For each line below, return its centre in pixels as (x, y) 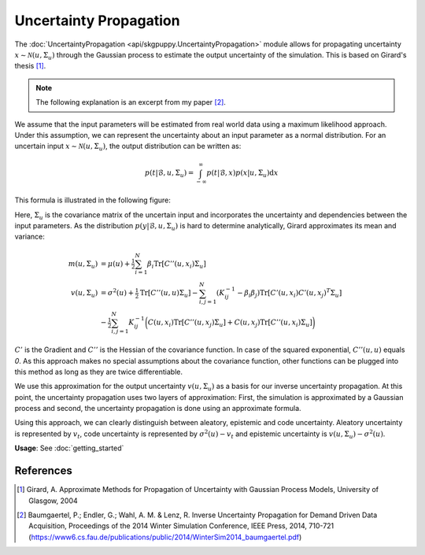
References (43, 471)
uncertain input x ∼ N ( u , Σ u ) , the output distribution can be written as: (128, 147)
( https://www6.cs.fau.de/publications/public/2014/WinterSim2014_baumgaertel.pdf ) (165, 537)
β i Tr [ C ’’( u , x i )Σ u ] (176, 265)
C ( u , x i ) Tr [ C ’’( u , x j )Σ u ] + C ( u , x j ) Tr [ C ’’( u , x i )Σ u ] (230, 324)
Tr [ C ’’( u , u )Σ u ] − (169, 294)
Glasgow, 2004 (53, 501)
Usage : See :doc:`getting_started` (69, 448)
